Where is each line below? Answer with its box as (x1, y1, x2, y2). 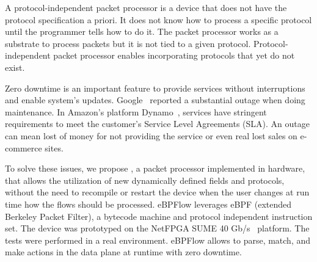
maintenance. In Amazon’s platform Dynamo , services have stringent (5, 105, 267, 118)
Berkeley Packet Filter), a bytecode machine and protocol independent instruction (5, 209, 313, 222)
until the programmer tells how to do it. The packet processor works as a (5, 25, 279, 38)
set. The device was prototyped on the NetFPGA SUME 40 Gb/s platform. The (5, 222, 310, 235)
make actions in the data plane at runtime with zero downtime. (5, 246, 242, 258)
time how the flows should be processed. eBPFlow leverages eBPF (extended (5, 197, 292, 210)
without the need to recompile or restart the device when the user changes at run (5, 186, 310, 198)
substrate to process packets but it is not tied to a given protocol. (5, 37, 251, 49)
